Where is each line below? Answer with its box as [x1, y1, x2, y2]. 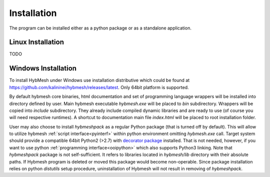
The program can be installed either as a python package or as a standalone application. [9, 25, 192, 31]
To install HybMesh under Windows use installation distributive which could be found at [9, 77, 190, 83]
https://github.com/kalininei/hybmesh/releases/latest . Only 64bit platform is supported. [9, 84, 189, 90]
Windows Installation [9, 64, 77, 72]
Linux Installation [9, 38, 64, 46]
